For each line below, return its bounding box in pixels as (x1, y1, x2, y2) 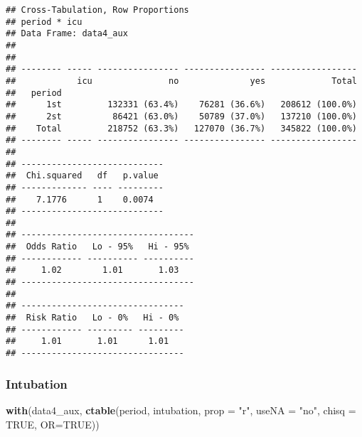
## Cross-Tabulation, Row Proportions (6, 5, 189, 15)
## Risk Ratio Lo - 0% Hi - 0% (6, 313, 179, 323)
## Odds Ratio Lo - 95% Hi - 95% (6, 242, 189, 252)
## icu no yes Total (6, 75, 357, 86)
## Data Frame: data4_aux (6, 28, 128, 39)
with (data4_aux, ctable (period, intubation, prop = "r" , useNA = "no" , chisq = (6, 402, 356, 417)
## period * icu (6, 16, 82, 27)
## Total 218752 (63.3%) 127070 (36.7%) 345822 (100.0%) (6, 123, 357, 134)
